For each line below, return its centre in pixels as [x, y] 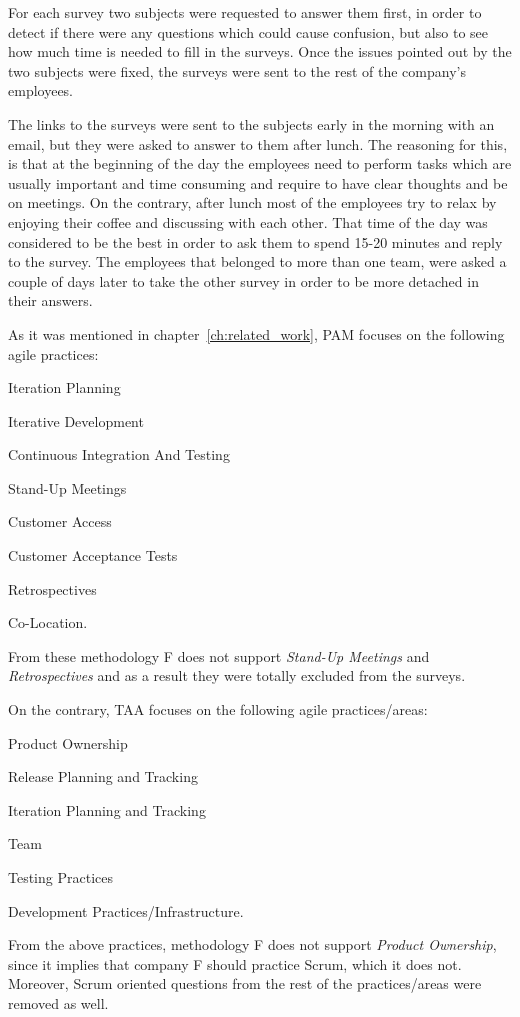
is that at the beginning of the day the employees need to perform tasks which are [260, 163]
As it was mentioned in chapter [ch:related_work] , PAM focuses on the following [256, 333]
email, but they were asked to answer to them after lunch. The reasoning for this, [258, 143]
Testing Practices [60, 877]
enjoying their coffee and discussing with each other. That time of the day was [248, 221]
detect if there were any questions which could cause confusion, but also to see [248, 31]
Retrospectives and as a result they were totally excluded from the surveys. [237, 675]
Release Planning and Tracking [103, 776]
